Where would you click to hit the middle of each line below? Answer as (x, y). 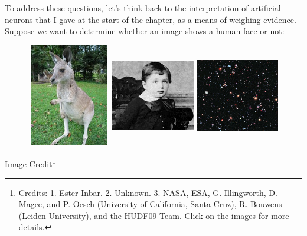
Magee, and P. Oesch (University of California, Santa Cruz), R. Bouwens (150, 204)
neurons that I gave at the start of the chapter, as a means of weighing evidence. (151, 19)
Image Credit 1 (30, 163)
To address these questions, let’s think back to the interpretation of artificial (143, 8)
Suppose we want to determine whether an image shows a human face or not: (145, 31)
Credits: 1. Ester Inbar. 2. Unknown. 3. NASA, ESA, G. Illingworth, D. (148, 192)
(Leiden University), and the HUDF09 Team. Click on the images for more (154, 215)
